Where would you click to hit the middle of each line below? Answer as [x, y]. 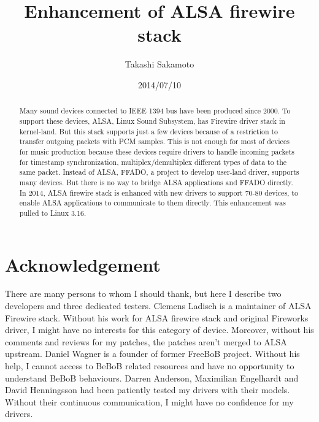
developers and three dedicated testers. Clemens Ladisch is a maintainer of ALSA [158, 306]
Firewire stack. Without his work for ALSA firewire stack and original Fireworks [157, 317]
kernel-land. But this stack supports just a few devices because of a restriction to [149, 131]
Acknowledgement [83, 264]
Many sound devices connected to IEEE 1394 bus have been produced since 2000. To [155, 111]
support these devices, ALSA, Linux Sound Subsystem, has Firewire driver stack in [152, 121]
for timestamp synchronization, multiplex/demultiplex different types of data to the [153, 162]
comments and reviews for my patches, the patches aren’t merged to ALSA [146, 341]
